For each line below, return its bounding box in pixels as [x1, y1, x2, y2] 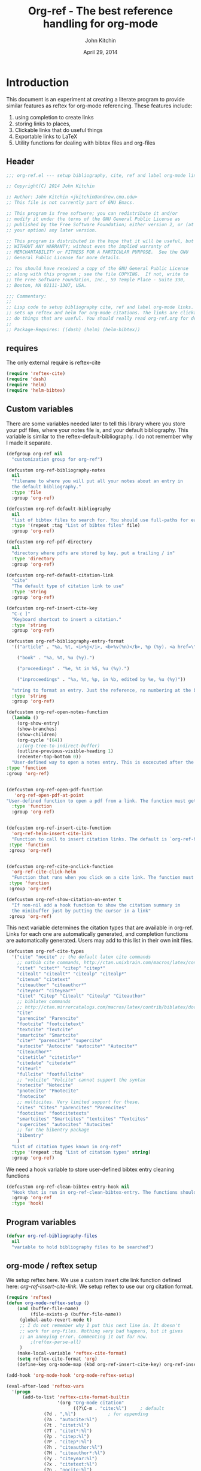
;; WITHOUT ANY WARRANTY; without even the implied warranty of [6, 244, 170, 250]
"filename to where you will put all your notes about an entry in [11, 478, 184, 484]
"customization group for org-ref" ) [11, 456, 103, 463]
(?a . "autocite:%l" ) [44, 1416, 98, 1422]
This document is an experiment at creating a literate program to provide [6, 95, 185, 103]
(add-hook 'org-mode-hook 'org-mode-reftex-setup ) [6, 1372, 135, 1378]
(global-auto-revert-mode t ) [19, 1317, 93, 1323]
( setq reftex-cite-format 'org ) [17, 1356, 98, 1362]
